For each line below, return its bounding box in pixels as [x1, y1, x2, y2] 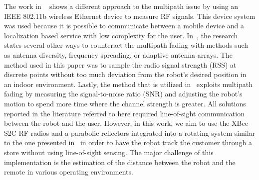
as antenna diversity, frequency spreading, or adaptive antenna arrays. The [4, 49, 233, 60]
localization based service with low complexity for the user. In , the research [4, 30, 238, 40]
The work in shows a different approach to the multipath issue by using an [4, 1, 239, 11]
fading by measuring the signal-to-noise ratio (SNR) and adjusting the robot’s [4, 89, 243, 99]
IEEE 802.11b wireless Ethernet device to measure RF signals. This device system [4, 10, 256, 21]
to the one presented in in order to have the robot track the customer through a [4, 137, 253, 148]
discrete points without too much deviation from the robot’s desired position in [4, 69, 247, 80]
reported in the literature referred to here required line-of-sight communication [4, 108, 245, 118]
